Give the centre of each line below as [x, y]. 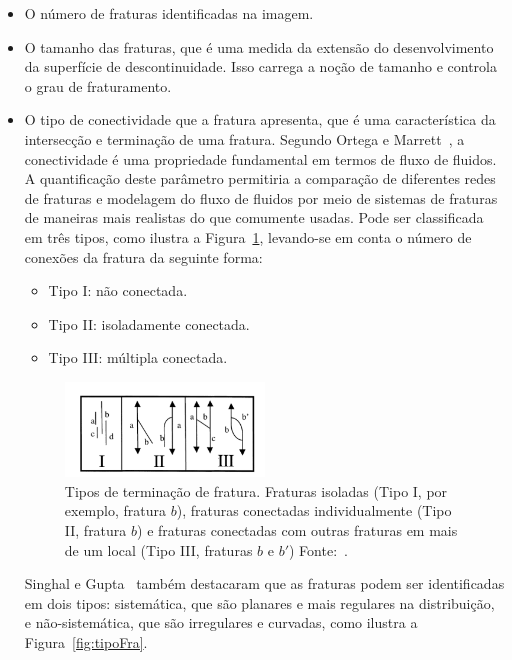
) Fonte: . [318, 549]
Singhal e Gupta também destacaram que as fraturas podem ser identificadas [264, 583]
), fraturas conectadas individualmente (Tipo [314, 510]
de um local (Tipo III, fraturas [158, 549]
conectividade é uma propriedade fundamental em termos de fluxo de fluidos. [260, 158]
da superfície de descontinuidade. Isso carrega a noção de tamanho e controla [260, 66]
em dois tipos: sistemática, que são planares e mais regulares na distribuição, [259, 602]
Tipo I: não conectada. [118, 290]
